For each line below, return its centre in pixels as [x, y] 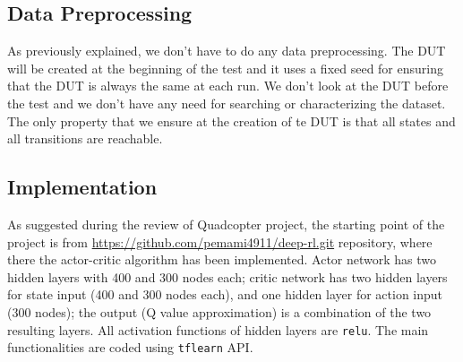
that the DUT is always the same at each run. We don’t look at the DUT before [228, 86]
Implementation [82, 187]
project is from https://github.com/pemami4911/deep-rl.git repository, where [220, 241]
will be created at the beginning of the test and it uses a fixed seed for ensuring [225, 68]
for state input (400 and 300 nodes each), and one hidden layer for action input [225, 294]
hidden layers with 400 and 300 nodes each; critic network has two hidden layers [227, 276]
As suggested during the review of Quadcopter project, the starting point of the [226, 224]
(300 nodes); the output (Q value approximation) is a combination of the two [219, 311]
